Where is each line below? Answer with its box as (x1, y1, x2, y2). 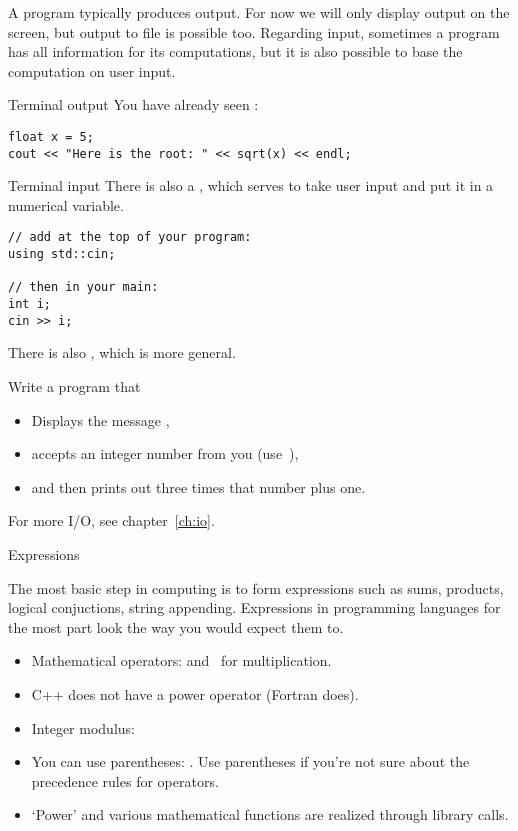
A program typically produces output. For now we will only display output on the (8, 2, 510, 22)
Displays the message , (31, 409, 170, 430)
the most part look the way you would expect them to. (8, 616, 344, 637)
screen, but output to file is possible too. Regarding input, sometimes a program (8, 21, 500, 42)
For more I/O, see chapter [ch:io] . (8, 510, 215, 531)
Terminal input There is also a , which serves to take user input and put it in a (8, 175, 494, 196)
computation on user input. (8, 60, 176, 81)
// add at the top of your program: (8, 230, 252, 245)
